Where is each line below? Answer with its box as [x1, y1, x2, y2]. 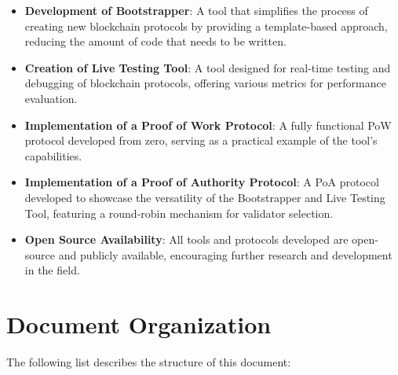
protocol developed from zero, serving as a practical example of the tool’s [24, 132, 378, 149]
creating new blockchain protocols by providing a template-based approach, [24, 17, 388, 34]
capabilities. [24, 147, 82, 164]
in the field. [24, 262, 80, 278]
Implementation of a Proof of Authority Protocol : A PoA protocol [24, 174, 379, 190]
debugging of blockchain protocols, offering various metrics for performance [24, 75, 386, 91]
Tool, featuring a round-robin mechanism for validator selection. [24, 204, 334, 221]
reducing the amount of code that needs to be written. [24, 33, 287, 50]
